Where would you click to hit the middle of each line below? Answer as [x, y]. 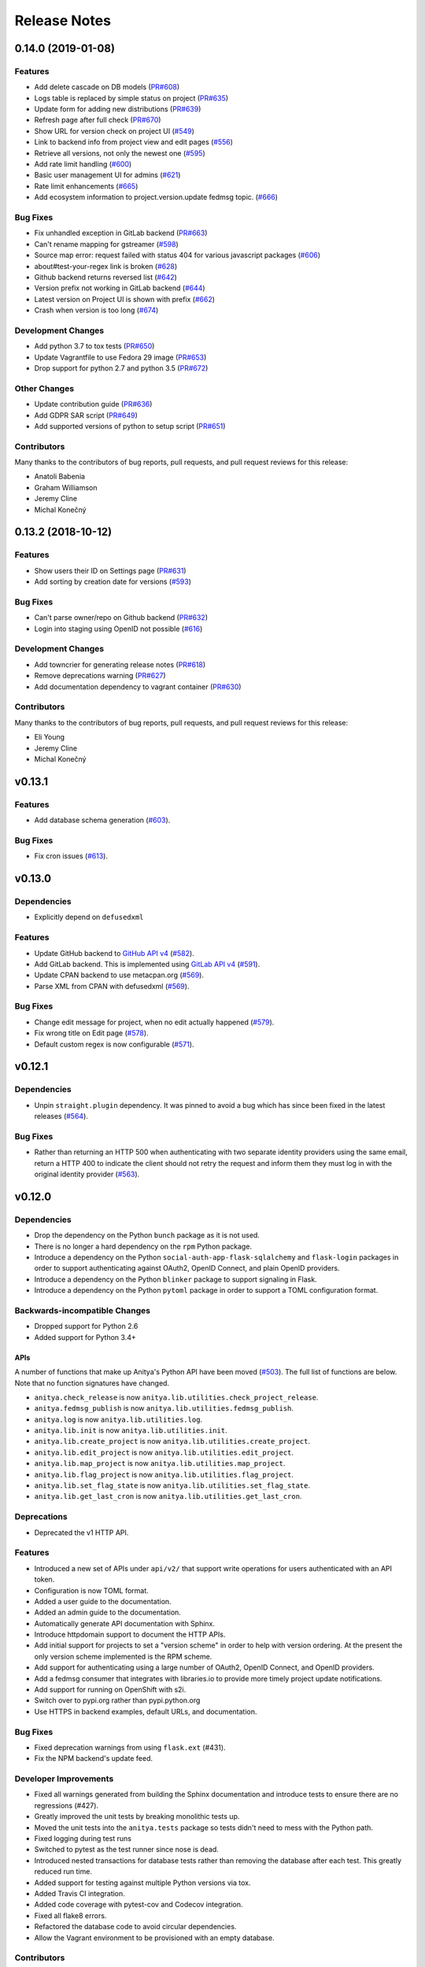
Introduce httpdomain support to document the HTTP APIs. [130, 1635]
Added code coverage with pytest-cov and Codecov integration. [139, 1905]
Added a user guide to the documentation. [103, 1601]
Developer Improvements [64, 1779]
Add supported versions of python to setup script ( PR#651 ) [130, 426]
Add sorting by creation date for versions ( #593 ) [113, 581]
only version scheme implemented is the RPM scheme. [123, 1656]
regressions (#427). [66, 1805]
